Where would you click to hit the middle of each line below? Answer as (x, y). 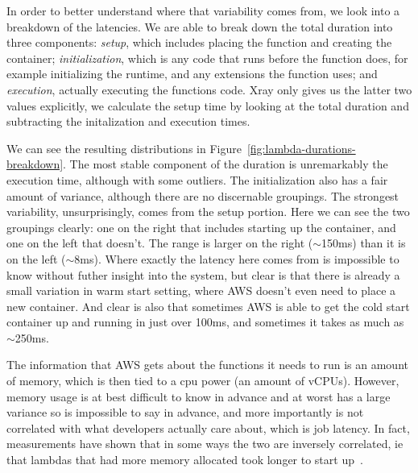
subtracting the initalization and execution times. (128, 121)
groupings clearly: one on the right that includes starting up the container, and (201, 227)
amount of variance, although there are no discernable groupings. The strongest (203, 195)
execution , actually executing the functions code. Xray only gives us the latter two (209, 89)
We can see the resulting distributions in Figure (124, 148)
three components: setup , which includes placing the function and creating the (199, 42)
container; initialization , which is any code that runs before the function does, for (207, 58)
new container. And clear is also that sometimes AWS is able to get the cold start (208, 306)
